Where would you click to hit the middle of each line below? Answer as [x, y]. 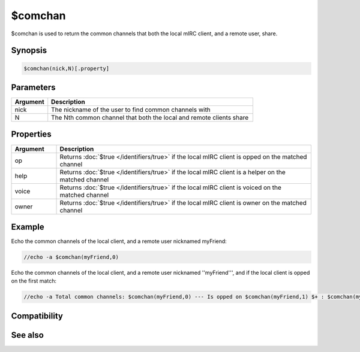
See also [28, 335]
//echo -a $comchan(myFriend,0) [71, 257]
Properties [31, 134]
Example [28, 227]
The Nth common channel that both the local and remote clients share [150, 118]
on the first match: [34, 281]
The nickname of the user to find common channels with [131, 110]
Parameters [33, 87]
